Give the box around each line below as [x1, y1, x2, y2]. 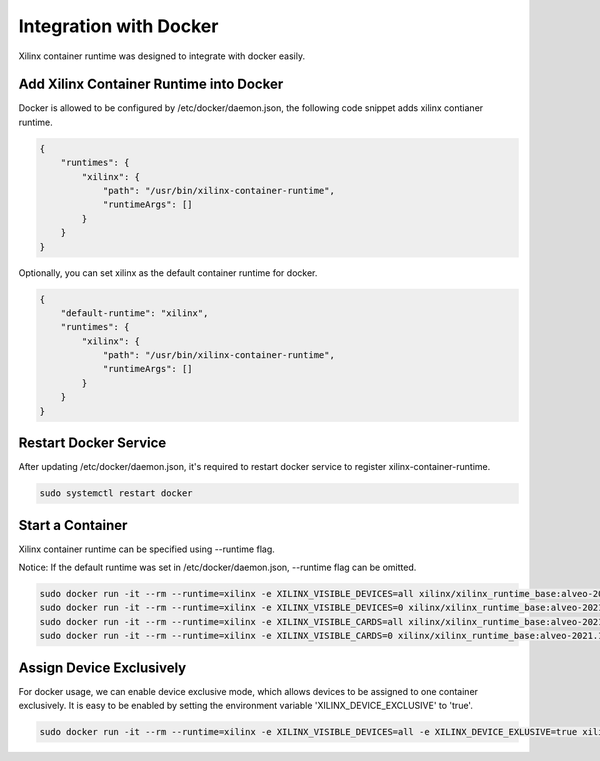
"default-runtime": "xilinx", [60, 307, 209, 319]
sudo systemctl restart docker [39, 488, 194, 499]
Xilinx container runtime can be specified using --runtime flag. [18, 543, 275, 555]
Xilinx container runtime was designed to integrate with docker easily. [18, 50, 305, 62]
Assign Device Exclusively [18, 659, 187, 676]
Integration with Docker [18, 15, 219, 37]
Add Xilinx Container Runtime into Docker [18, 76, 284, 93]
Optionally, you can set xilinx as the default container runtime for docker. [18, 266, 318, 279]
